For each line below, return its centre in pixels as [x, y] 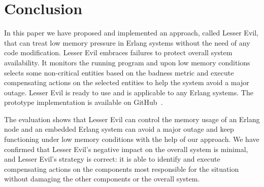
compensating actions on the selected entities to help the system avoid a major [127, 82]
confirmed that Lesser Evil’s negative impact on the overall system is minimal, [126, 149]
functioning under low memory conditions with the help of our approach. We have [132, 139]
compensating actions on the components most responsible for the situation [122, 169]
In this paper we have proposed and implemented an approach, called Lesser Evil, [131, 33]
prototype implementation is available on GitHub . [84, 102]
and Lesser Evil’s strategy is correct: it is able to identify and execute [112, 159]
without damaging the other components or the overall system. [102, 179]
